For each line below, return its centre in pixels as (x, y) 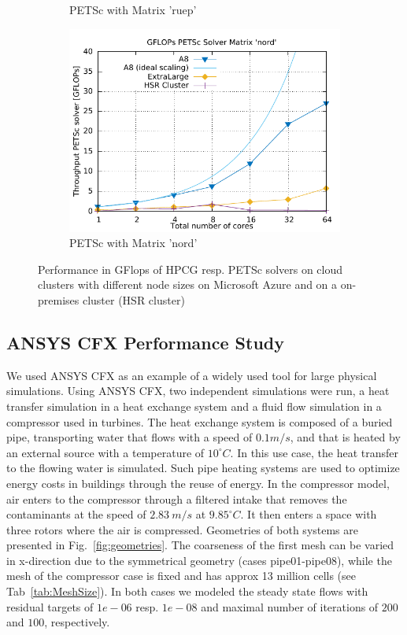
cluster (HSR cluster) (133, 299)
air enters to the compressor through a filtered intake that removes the (177, 498)
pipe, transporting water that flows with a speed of (129, 437)
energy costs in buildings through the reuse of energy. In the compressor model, (198, 483)
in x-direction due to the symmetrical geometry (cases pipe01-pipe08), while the (199, 560)
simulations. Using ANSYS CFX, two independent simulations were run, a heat (198, 391)
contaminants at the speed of (76, 514)
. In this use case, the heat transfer (314, 452)
